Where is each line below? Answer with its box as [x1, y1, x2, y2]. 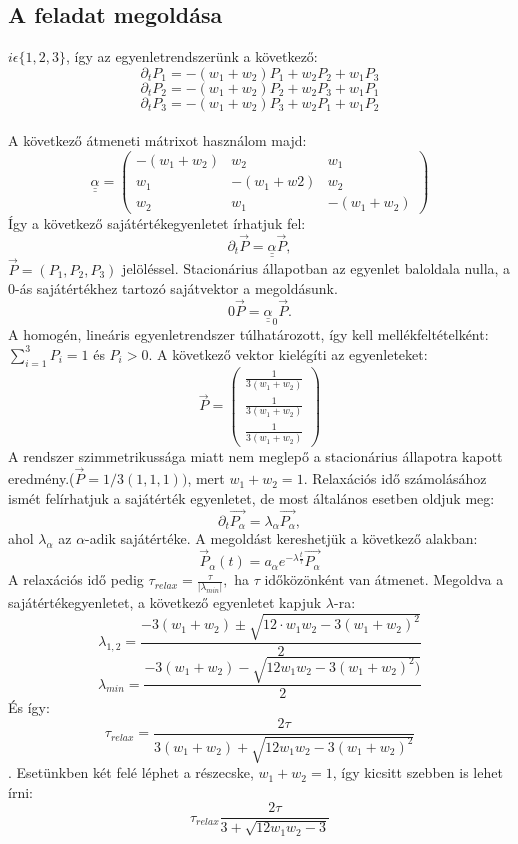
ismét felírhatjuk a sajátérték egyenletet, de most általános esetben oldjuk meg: [8, 487, 495, 508]
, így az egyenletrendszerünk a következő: [66, 46, 318, 67]
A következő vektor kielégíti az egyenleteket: [156, 343, 428, 364]
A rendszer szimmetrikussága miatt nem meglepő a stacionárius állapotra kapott [8, 446, 503, 467]
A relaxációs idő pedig [8, 569, 144, 590]
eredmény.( [8, 468, 75, 489]
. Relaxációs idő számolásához [303, 468, 487, 489]
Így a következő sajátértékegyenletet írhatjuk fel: [8, 213, 306, 234]
